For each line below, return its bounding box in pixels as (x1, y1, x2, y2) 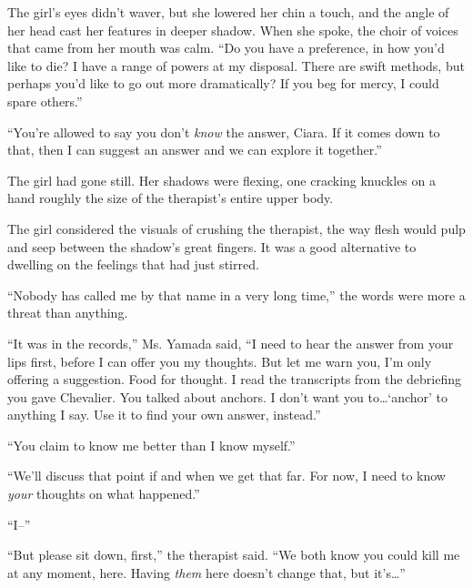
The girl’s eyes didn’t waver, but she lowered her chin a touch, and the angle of (7, 3, 449, 21)
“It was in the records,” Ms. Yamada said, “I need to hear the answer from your (7, 333, 454, 352)
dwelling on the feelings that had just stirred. (7, 255, 259, 274)
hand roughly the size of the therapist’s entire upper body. (7, 188, 334, 208)
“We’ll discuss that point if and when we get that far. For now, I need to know (7, 466, 446, 485)
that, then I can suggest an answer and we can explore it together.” (7, 140, 382, 159)
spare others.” (7, 91, 83, 110)
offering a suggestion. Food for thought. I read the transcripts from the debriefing (7, 370, 461, 389)
